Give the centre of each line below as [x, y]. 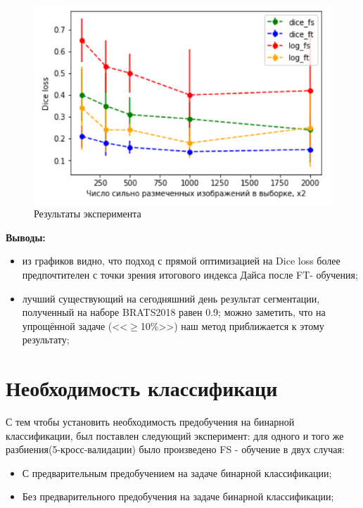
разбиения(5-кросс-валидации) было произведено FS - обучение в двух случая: [175, 449]
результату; [46, 339]
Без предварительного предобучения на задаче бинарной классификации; [178, 496]
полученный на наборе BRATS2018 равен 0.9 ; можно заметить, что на [174, 312]
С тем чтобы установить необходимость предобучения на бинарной [150, 422]
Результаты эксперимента [88, 214]
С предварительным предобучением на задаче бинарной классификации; [177, 472]
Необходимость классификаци [142, 388]
